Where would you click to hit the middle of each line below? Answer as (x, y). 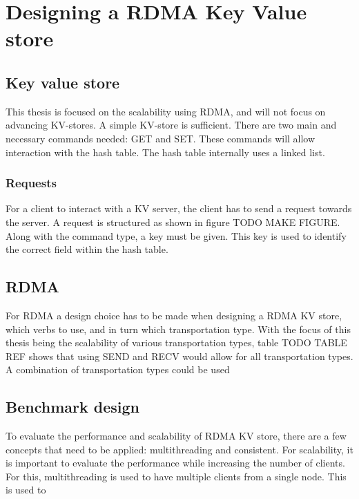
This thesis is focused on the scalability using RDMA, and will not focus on (166, 111)
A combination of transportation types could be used (118, 369)
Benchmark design (72, 407)
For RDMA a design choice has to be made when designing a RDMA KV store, (174, 315)
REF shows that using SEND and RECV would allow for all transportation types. (179, 356)
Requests (31, 183)
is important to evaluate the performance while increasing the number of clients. (175, 463)
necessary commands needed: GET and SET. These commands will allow (161, 138)
